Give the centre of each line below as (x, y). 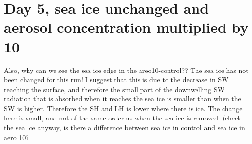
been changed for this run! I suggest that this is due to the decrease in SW (116, 80)
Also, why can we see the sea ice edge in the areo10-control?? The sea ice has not (126, 70)
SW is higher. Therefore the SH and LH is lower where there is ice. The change (123, 108)
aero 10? (16, 137)
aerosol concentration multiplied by (126, 27)
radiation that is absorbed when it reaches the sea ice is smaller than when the (123, 99)
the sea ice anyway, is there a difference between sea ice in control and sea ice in (125, 128)
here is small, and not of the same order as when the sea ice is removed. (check (123, 118)
